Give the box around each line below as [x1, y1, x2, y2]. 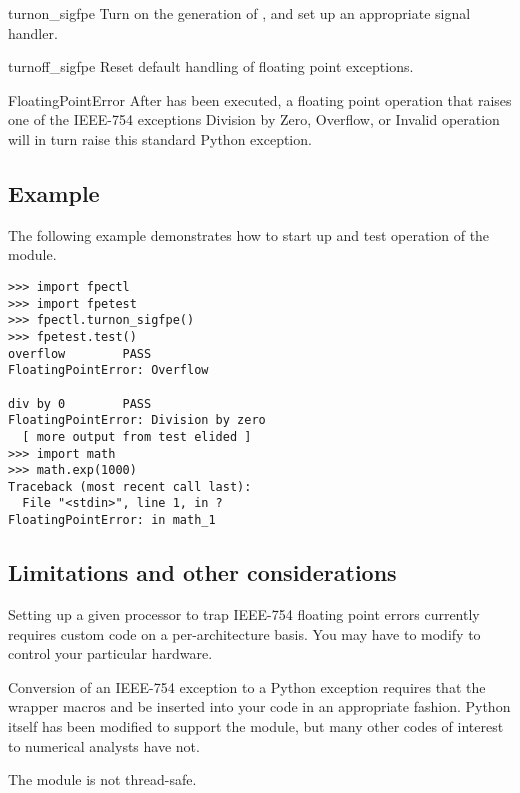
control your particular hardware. [8, 643, 213, 664]
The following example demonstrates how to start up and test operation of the [8, 224, 490, 245]
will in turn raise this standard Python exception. [8, 128, 312, 149]
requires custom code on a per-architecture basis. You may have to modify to [8, 623, 481, 644]
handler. [8, 22, 58, 43]
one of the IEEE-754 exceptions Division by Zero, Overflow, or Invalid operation [8, 109, 500, 130]
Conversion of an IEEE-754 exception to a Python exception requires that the [8, 676, 486, 697]
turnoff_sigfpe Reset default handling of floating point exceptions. [8, 56, 414, 77]
